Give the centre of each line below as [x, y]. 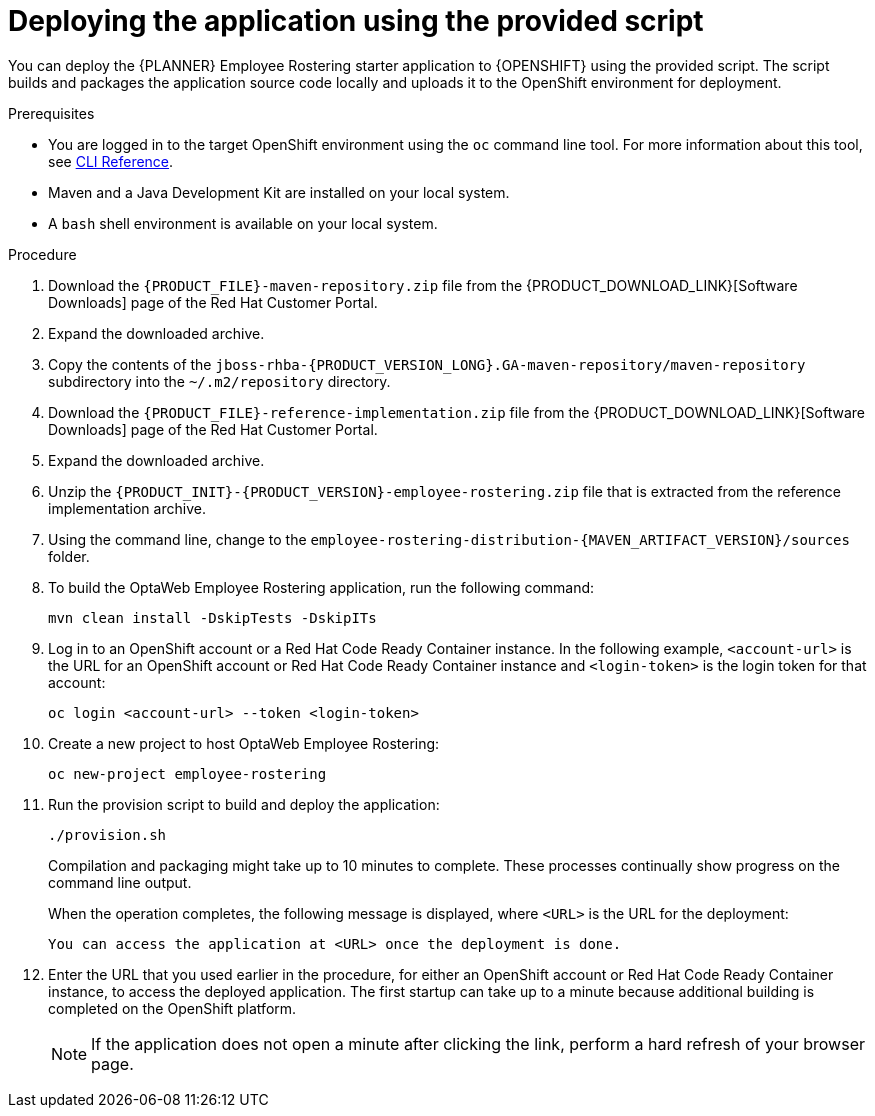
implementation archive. [127, 508]
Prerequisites [51, 113]
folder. [69, 556]
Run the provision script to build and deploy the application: [244, 804]
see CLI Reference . [111, 161]
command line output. [120, 882]
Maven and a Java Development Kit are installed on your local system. [279, 192]
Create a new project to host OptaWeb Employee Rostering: [244, 743]
